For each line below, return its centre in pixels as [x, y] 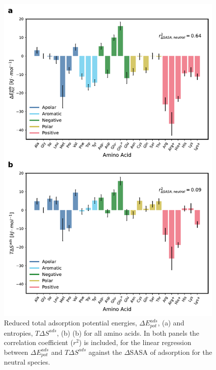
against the [105, 352]
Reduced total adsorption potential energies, [71, 323]
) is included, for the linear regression [135, 342]
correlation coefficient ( [39, 342]
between [16, 352]
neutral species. [27, 362]
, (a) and [171, 323]
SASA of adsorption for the [171, 352]
